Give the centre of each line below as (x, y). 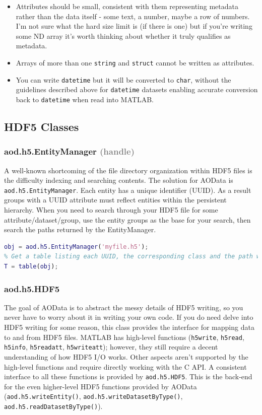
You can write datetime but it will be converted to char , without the (123, 79)
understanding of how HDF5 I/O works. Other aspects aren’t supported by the (126, 356)
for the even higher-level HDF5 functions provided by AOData (101, 386)
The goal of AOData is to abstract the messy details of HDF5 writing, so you (124, 307)
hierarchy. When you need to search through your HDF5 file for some (111, 210)
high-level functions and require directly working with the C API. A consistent (125, 366)
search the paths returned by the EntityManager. (80, 229)
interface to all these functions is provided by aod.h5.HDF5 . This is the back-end (128, 376)
